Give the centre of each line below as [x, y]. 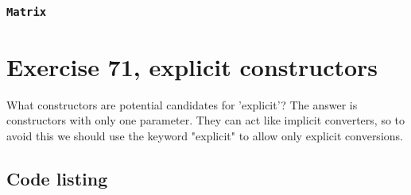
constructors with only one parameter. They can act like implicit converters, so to [206, 120]
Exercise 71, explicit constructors [192, 66]
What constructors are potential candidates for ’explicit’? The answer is [182, 104]
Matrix [27, 11]
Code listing [57, 178]
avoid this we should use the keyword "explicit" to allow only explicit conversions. [205, 135]
